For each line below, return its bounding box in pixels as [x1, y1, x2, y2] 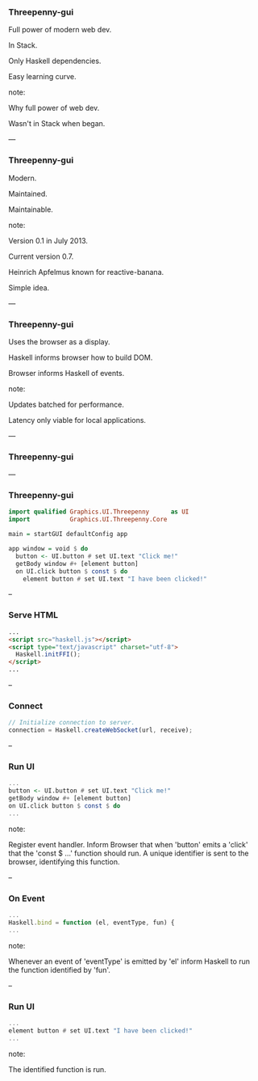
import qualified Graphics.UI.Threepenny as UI [8, 508, 189, 516]
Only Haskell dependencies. [8, 56, 102, 66]
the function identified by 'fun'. [8, 965, 110, 974]
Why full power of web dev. [8, 103, 100, 113]
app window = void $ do [8, 545, 89, 553]
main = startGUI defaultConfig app [8, 530, 128, 538]
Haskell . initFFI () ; [15, 650, 81, 659]
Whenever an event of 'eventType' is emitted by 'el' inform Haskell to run [8, 956, 251, 966]
